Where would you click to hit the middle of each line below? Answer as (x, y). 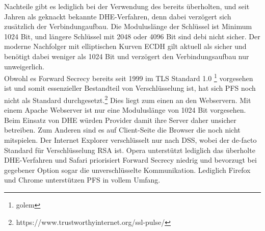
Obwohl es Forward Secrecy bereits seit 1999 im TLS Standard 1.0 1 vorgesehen (129, 77)
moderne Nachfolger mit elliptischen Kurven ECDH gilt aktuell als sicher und (125, 46)
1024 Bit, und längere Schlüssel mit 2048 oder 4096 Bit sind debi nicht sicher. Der (132, 36)
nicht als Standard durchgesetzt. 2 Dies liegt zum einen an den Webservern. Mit (128, 99)
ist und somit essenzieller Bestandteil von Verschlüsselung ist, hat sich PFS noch (130, 88)
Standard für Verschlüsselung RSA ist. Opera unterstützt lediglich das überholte (130, 150)
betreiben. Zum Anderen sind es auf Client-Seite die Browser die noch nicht (122, 130)
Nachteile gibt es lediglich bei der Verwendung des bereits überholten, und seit (127, 6)
